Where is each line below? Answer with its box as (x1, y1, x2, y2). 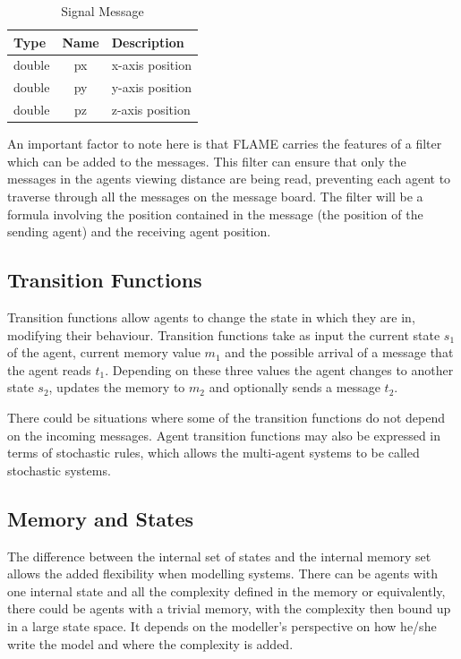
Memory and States (7, 504, 194, 532)
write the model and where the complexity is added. (7, 634, 294, 653)
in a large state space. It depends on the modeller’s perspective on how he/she (7, 616, 437, 635)
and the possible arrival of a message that (225, 343, 454, 362)
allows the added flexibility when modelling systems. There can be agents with (7, 564, 439, 583)
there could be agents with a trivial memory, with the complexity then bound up (7, 599, 451, 618)
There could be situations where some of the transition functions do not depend (7, 407, 445, 426)
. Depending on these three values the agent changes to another (105, 360, 454, 379)
